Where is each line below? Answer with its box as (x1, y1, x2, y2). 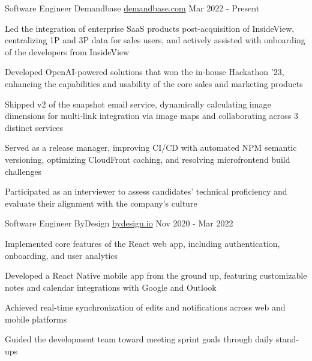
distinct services (5, 121, 64, 133)
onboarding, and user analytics (5, 249, 118, 261)
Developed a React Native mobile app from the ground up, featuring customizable (5, 269, 307, 282)
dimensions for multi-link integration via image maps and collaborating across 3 (5, 109, 299, 122)
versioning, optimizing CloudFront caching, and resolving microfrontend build (5, 153, 290, 165)
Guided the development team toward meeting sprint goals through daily (5, 333, 274, 345)
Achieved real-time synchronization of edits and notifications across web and (5, 301, 286, 314)
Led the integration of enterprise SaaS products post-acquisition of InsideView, (5, 22, 295, 34)
